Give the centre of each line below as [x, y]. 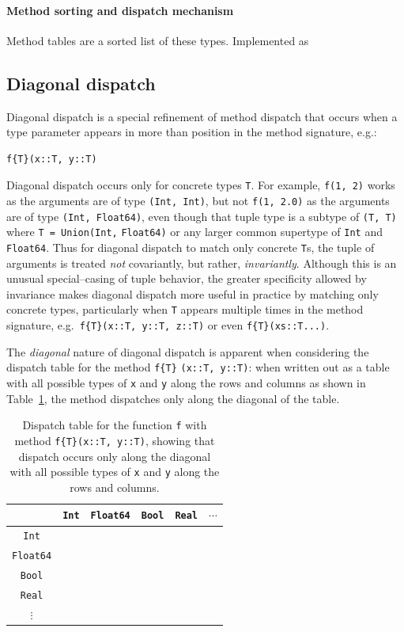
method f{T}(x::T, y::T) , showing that [115, 440]
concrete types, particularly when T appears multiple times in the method [185, 309]
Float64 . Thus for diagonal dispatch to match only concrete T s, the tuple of [191, 247]
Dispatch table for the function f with [115, 425]
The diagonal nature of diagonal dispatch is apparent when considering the [188, 351]
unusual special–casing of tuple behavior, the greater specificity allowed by [187, 278]
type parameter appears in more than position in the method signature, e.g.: [192, 132]
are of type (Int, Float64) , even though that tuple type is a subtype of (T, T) [202, 216]
